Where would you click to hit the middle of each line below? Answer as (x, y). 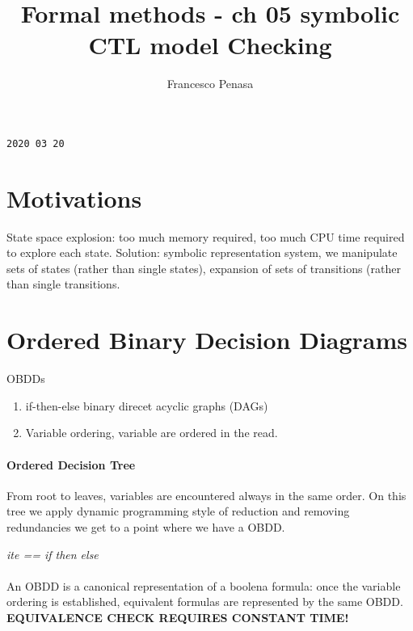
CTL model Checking (210, 45)
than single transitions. (63, 284)
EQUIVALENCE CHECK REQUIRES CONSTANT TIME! (178, 617)
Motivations (74, 198)
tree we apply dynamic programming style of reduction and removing (178, 511)
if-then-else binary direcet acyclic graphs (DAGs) (147, 405)
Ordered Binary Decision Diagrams (207, 340)
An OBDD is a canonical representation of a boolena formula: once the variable (204, 585)
